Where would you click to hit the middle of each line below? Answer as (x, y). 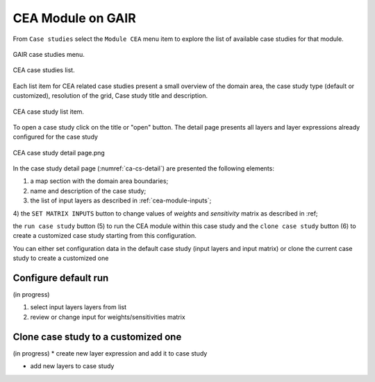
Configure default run (61, 278)
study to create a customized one (61, 258)
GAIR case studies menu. (49, 54)
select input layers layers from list (78, 307)
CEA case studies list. (44, 70)
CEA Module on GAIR (75, 18)
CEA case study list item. (49, 112)
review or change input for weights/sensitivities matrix (108, 317)
